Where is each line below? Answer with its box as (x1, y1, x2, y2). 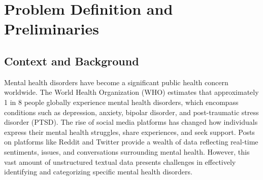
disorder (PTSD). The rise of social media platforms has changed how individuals (4, 117, 258, 127)
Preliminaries (4, 18, 99, 39)
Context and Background (4, 53, 139, 68)
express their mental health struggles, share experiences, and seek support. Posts (4, 126, 255, 137)
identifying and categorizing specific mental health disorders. (4, 166, 192, 177)
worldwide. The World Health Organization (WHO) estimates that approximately (4, 87, 259, 97)
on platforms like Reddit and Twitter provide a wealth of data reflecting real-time (4, 136, 258, 147)
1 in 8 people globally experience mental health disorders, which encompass (4, 96, 239, 107)
